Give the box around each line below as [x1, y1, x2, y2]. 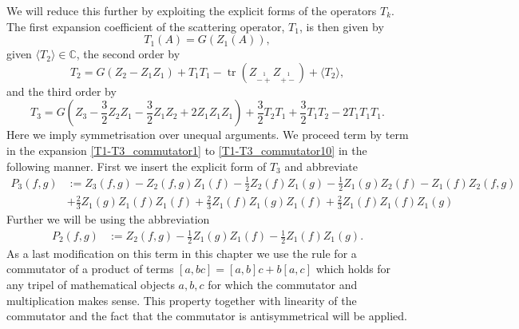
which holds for [315, 260, 391, 277]
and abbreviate [284, 157, 358, 174]
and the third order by [6, 82, 117, 99]
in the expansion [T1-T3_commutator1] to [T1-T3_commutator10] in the [6, 141, 367, 158]
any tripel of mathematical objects [6, 276, 175, 293]
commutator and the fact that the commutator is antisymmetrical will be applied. [6, 307, 407, 324]
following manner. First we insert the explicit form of [6, 157, 267, 174]
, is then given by [299, 18, 384, 34]
